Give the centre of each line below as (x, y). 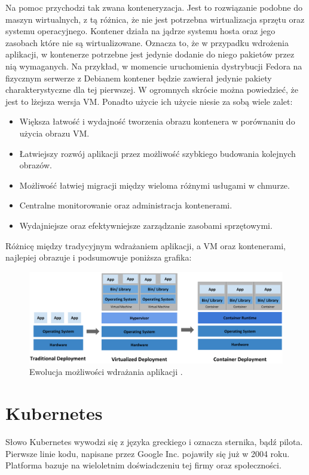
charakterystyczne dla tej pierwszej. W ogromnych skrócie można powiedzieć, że (152, 90)
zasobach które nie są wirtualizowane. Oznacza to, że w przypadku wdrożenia (147, 42)
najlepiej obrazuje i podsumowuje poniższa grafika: (99, 257)
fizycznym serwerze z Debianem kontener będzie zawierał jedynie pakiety (139, 78)
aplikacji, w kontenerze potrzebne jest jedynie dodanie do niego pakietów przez (150, 54)
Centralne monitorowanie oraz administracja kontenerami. (126, 205)
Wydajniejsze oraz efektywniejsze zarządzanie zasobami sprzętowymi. (146, 225)
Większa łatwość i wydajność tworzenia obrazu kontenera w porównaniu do (157, 121)
